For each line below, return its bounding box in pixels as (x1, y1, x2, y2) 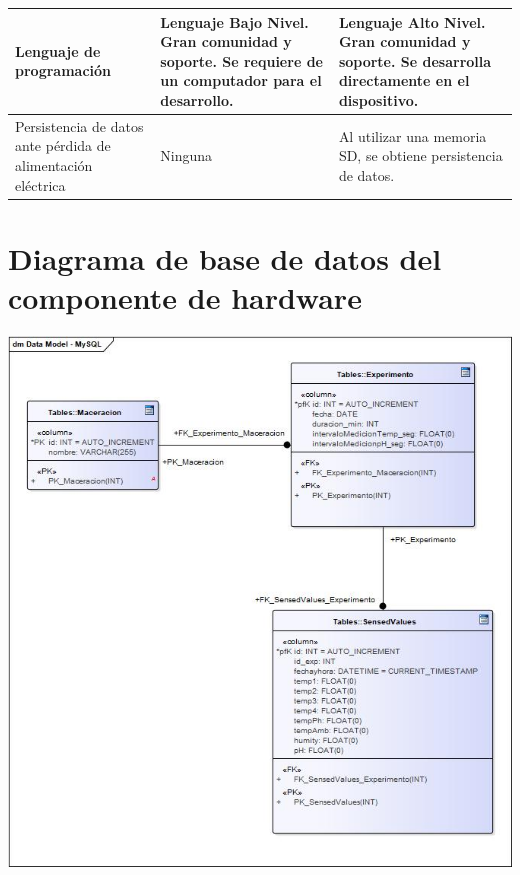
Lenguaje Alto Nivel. (338, 11, 486, 32)
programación (15, 60, 111, 81)
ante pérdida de (15, 135, 111, 156)
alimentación (15, 154, 93, 175)
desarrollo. (160, 89, 234, 110)
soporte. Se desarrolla (338, 50, 492, 71)
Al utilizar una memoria (338, 125, 487, 146)
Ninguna (160, 145, 213, 166)
